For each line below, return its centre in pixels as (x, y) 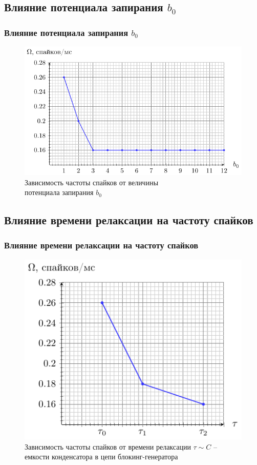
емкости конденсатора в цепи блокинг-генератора (101, 457)
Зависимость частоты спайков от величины (92, 182)
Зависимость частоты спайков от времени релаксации (108, 446)
